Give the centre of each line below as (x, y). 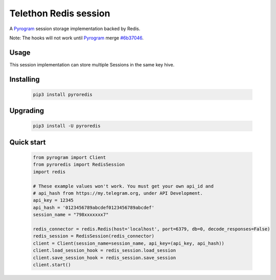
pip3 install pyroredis (63, 94)
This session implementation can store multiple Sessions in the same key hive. (92, 64)
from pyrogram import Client (70, 158)
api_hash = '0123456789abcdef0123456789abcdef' (94, 207)
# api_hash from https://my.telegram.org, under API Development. (118, 193)
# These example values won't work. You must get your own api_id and (123, 186)
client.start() (52, 265)
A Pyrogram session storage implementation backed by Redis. (75, 29)
